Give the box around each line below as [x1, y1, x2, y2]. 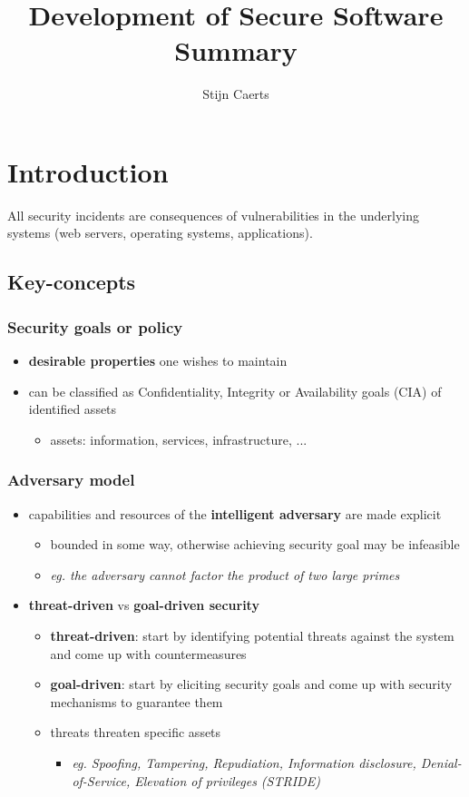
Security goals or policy [7, 315, 183, 338]
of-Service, [72, 771, 131, 790]
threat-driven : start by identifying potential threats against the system [50, 626, 454, 644]
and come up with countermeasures [50, 644, 247, 663]
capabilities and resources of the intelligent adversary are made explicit [28, 504, 442, 523]
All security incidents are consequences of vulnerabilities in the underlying [7, 205, 420, 224]
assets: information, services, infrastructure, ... [50, 429, 308, 448]
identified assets [28, 399, 117, 418]
